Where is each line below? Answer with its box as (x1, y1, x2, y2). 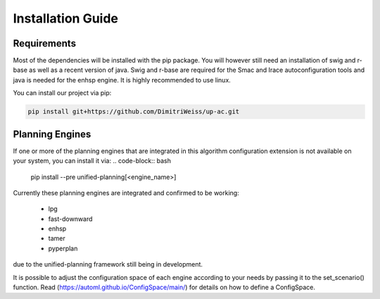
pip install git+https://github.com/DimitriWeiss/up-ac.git (27, 108, 240, 116)
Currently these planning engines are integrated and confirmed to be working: (13, 188, 239, 197)
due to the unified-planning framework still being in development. (13, 260, 203, 269)
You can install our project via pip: (13, 89, 112, 97)
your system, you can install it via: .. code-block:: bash (13, 157, 172, 165)
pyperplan (48, 244, 78, 252)
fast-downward (48, 214, 93, 223)
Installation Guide (13, 11, 119, 26)
